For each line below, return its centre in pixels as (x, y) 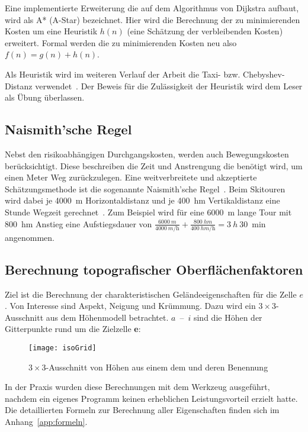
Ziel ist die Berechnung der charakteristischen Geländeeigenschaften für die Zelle (151, 294)
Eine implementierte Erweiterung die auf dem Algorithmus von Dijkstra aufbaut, (152, 8)
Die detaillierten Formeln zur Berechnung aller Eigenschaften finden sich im (142, 410)
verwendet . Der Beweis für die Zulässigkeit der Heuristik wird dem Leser (169, 86)
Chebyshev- (264, 74)
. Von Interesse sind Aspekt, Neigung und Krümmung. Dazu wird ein (130, 306)
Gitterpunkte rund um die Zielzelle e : (73, 329)
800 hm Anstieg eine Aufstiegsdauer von (78, 223)
